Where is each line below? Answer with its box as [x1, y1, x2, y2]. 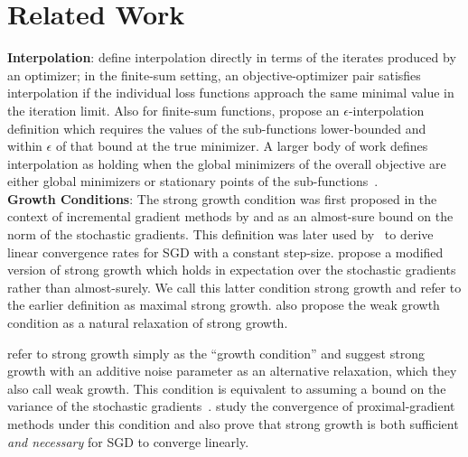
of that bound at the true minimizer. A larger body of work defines [55, 136, 428, 155]
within [7, 136, 42, 155]
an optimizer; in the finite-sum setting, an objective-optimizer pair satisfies [7, 65, 421, 84]
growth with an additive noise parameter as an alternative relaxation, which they [7, 361, 457, 380]
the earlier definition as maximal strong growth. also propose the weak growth [7, 295, 440, 314]
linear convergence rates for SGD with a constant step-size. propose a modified [7, 242, 444, 261]
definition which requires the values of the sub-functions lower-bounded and [7, 118, 426, 137]
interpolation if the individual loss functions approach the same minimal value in [7, 83, 454, 102]
